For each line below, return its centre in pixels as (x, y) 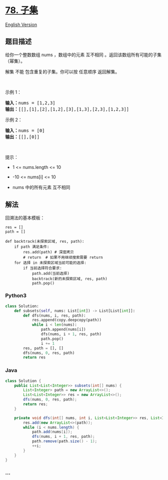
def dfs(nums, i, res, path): (54, 315)
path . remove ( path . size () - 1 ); (64, 441)
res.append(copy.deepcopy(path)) (66, 320)
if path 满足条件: (32, 247)
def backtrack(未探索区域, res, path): (45, 241)
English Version (21, 24)
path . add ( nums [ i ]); (52, 432)
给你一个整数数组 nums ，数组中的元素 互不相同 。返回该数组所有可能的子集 (83, 55)
